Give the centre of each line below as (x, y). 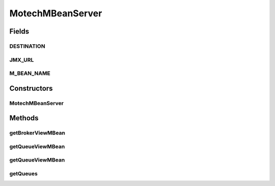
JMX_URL (22, 60)
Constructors (31, 88)
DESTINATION (27, 46)
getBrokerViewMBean (37, 133)
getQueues (23, 173)
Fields (19, 31)
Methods (24, 118)
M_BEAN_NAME (30, 73)
